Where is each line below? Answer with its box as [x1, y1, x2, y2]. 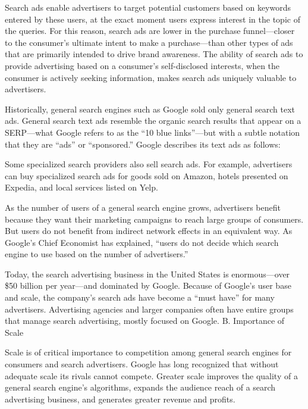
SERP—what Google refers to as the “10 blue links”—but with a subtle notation [5, 126, 300, 138]
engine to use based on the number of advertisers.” [5, 248, 188, 260]
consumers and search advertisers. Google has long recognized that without [5, 358, 279, 370]
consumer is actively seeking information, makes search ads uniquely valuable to [5, 71, 297, 83]
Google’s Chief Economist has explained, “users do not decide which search [5, 236, 279, 248]
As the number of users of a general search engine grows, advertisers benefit [5, 201, 281, 213]
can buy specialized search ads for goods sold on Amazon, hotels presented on [5, 169, 288, 182]
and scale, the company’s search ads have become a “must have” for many [5, 291, 275, 304]
